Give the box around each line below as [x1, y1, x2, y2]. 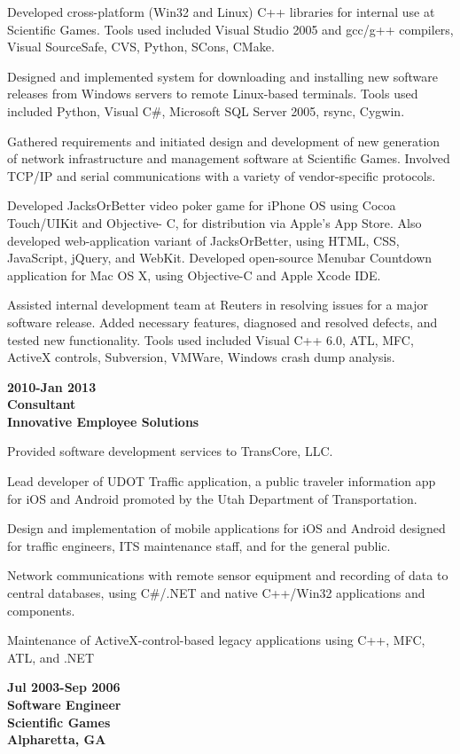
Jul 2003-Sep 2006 [7, 678, 121, 696]
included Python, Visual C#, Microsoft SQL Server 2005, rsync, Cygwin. [7, 101, 405, 120]
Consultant [7, 395, 76, 413]
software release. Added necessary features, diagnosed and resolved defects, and [7, 312, 438, 331]
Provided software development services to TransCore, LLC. [7, 442, 333, 460]
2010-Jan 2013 [7, 377, 97, 396]
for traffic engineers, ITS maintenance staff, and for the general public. [7, 536, 391, 554]
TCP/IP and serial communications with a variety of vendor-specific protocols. [7, 166, 436, 185]
